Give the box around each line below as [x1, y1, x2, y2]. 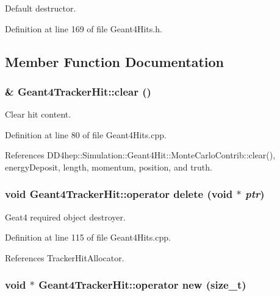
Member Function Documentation [5, 52, 224, 71]
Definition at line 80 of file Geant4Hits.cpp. [5, 128, 167, 141]
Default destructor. [5, 2, 76, 14]
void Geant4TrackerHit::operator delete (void [5, 186, 233, 202]
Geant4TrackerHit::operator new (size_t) [38, 277, 246, 292]
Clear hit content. [5, 108, 71, 121]
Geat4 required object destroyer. [5, 210, 126, 223]
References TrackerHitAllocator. [5, 251, 124, 264]
